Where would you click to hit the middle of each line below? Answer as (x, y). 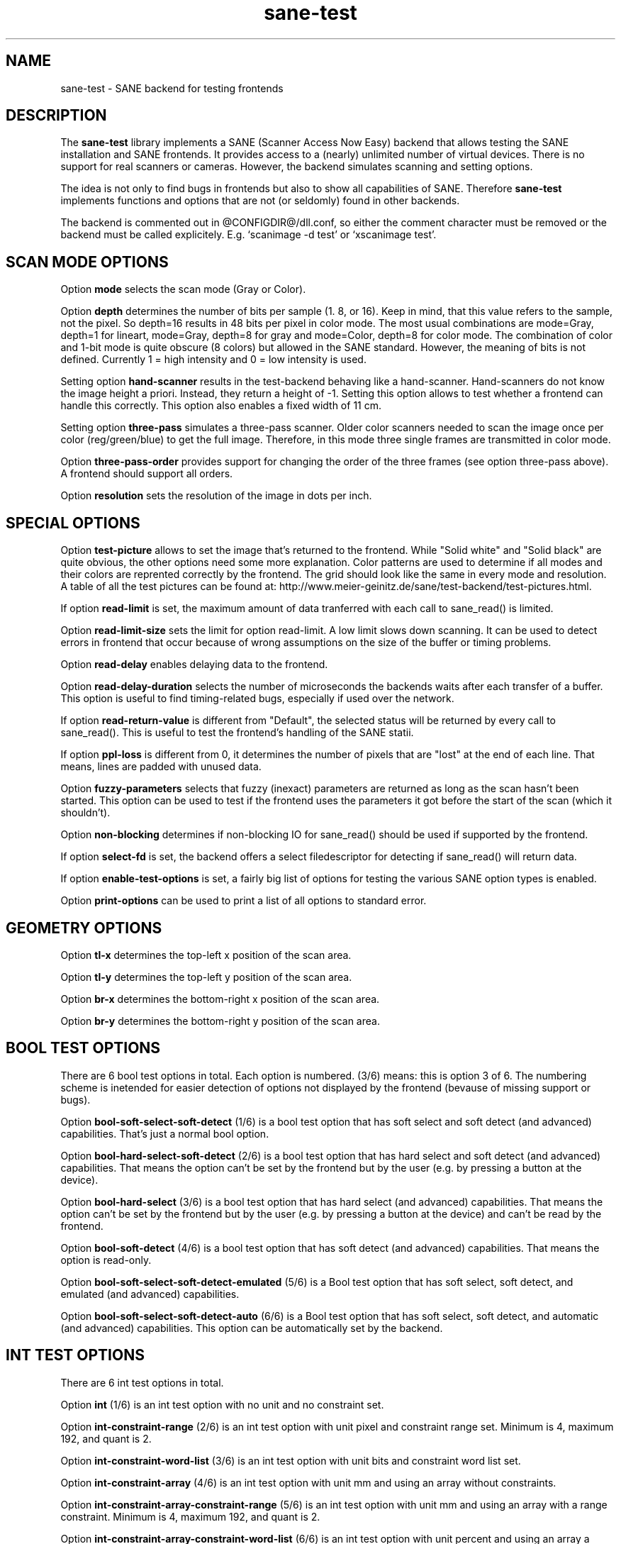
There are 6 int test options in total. (142, 1382)
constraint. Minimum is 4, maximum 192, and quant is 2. (190, 1516)
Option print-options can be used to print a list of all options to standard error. (244, 901)
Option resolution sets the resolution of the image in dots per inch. (216, 496)
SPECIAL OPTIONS (73, 523)
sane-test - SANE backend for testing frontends (172, 88)
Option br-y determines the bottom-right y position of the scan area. (220, 1021)
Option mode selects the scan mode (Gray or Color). (183, 289)
